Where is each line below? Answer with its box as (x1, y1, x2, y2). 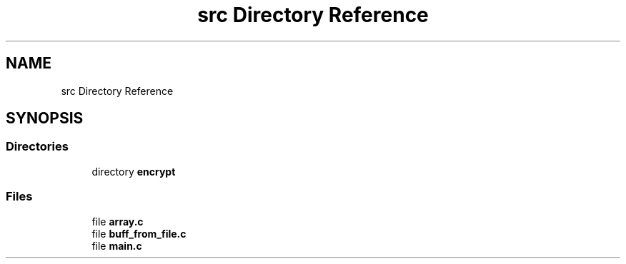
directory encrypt (91, 165, 176, 178)
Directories (6, 139, 69, 154)
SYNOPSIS (6, 109, 84, 128)
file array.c (91, 215, 144, 228)
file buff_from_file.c (91, 227, 187, 240)
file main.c (91, 239, 142, 252)
